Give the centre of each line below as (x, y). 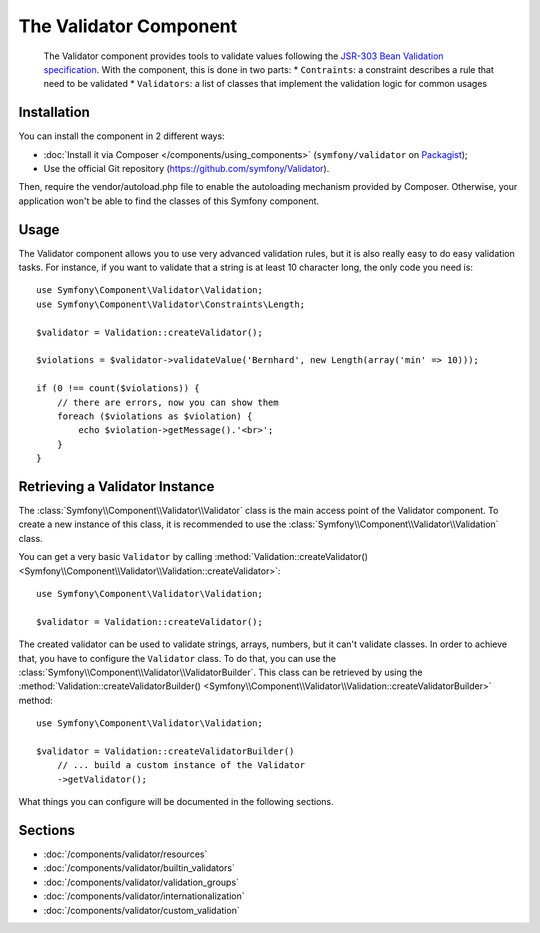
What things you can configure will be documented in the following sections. (176, 802)
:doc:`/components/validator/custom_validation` (141, 910)
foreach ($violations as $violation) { (154, 416)
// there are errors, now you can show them (167, 402)
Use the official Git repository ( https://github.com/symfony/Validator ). (186, 169)
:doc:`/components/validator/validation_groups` (141, 882)
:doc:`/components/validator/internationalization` (144, 896)
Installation (54, 112)
